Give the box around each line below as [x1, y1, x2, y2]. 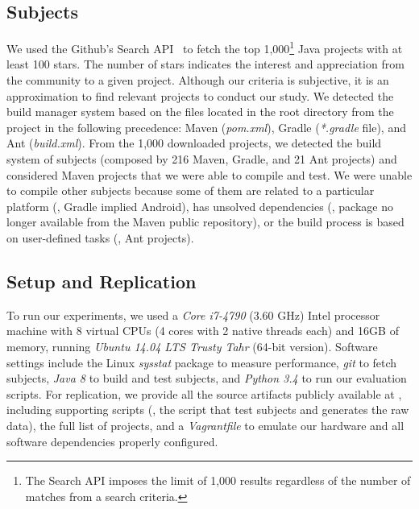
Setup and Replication [6, 268, 197, 293]
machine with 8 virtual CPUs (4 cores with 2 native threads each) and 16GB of [6, 322, 399, 339]
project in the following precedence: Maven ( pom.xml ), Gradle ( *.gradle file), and [6, 118, 406, 135]
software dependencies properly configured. [6, 432, 218, 449]
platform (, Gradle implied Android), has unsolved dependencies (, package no [6, 197, 393, 214]
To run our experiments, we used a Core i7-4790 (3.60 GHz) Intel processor [6, 306, 380, 323]
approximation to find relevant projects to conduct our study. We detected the [6, 87, 394, 104]
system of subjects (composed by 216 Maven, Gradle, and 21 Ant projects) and [6, 151, 397, 168]
